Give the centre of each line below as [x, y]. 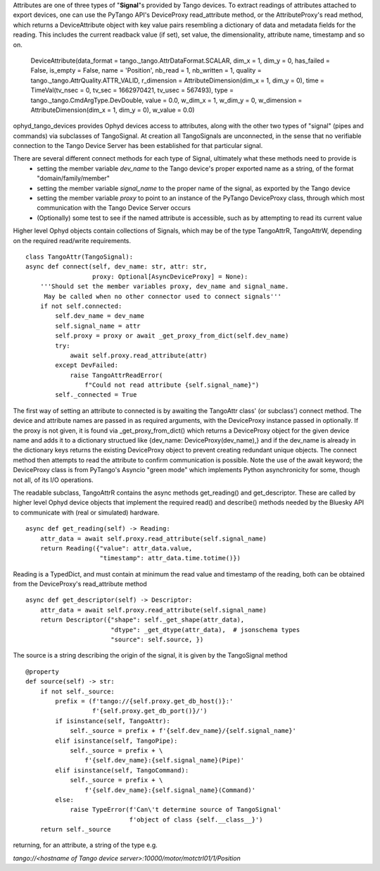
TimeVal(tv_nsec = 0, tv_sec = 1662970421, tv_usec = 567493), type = [132, 90]
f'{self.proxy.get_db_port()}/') [150, 711]
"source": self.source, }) [157, 640]
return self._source [75, 829]
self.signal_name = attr [98, 326]
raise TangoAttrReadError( [116, 375]
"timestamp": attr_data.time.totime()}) [170, 558]
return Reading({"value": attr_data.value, [116, 548]
